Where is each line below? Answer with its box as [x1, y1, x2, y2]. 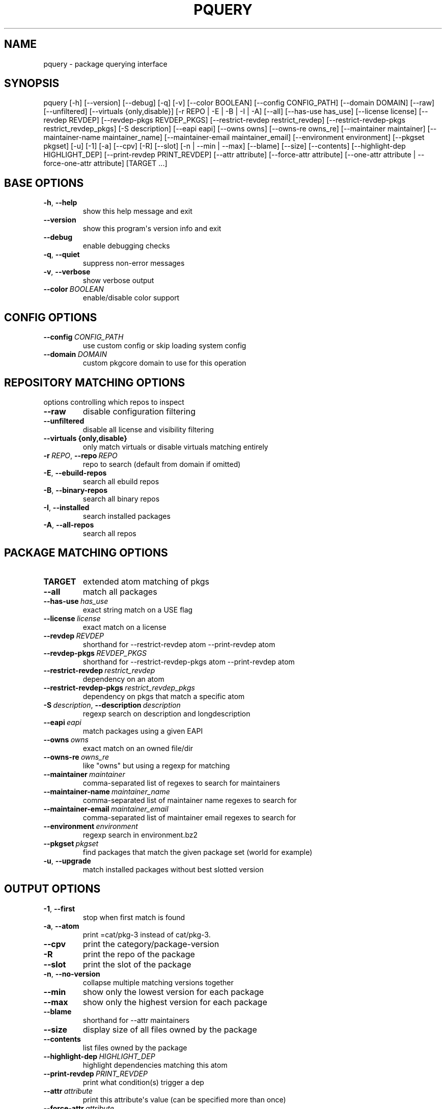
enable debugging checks [82, 241, 170, 251]
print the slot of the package [82, 959, 191, 969]
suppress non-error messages [82, 259, 185, 268]
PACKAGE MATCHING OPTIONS [4, 546, 168, 560]
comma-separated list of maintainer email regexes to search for [82, 813, 296, 822]
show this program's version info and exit [82, 224, 221, 233]
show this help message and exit [82, 207, 192, 216]
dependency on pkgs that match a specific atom [82, 691, 245, 701]
